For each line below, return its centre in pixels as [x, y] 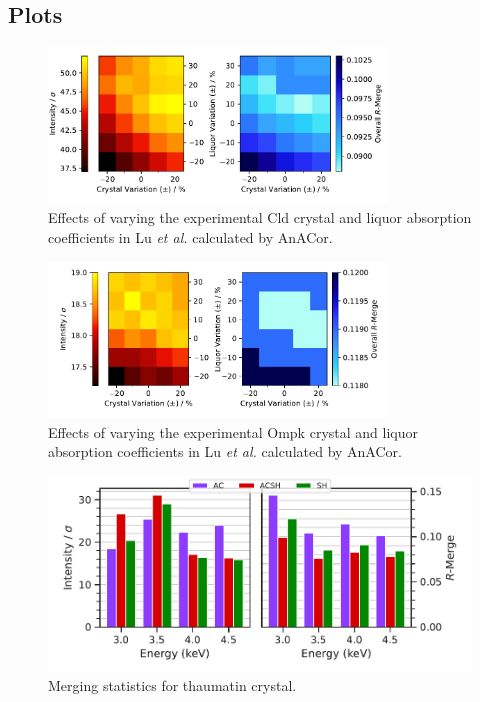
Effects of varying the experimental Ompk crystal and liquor [233, 431]
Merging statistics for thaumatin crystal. [172, 685]
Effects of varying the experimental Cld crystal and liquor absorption [260, 217]
